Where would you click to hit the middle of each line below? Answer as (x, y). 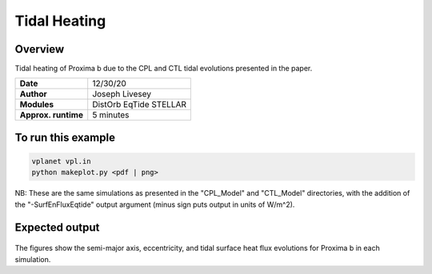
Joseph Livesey (122, 94)
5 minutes (111, 115)
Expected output (57, 227)
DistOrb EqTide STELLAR (140, 105)
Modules (37, 105)
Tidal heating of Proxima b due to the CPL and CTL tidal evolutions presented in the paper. (164, 69)
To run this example (65, 137)
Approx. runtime (52, 115)
